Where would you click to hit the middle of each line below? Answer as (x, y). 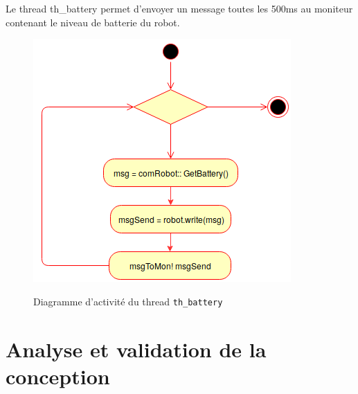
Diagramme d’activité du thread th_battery (128, 301)
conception (58, 376)
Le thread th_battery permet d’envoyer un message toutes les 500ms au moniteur (179, 8)
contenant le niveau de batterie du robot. (93, 22)
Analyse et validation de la (136, 349)
